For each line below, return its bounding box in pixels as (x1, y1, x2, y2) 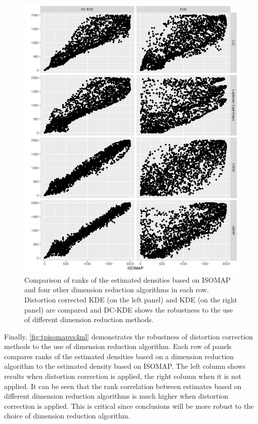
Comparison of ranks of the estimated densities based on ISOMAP (24, 274, 231, 285)
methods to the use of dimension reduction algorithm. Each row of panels (4, 341, 232, 352)
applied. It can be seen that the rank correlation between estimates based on (4, 380, 242, 391)
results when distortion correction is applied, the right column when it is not (4, 371, 242, 381)
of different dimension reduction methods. (24, 314, 154, 325)
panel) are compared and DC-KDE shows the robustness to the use (24, 304, 233, 315)
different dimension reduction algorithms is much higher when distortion (4, 391, 229, 401)
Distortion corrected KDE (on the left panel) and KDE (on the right (24, 294, 237, 304)
